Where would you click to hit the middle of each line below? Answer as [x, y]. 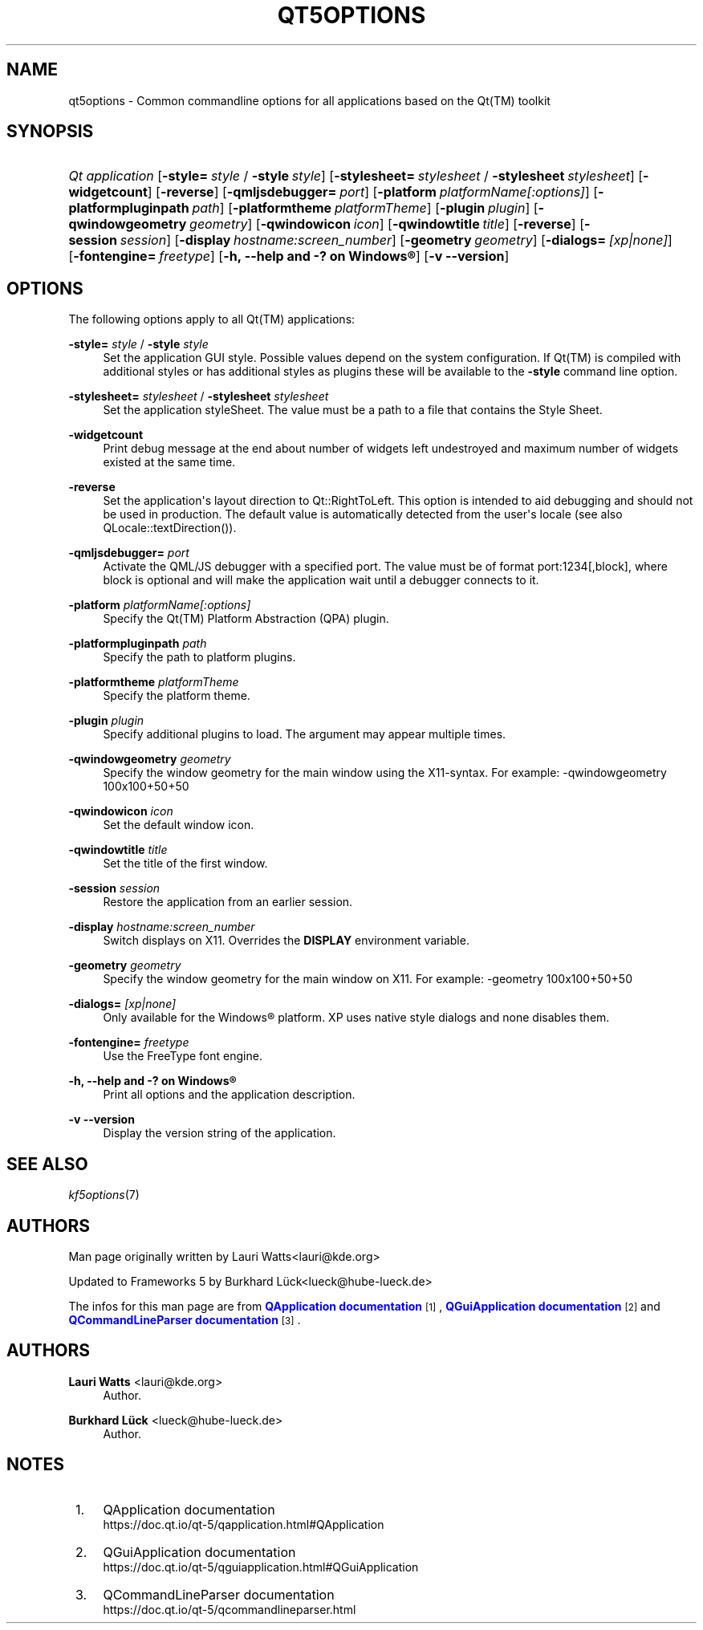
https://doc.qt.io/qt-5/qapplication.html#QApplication [244, 1524]
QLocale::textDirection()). [170, 528]
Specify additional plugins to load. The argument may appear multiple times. [305, 734]
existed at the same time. [169, 462]
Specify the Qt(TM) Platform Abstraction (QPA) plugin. [246, 619]
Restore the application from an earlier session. [228, 902]
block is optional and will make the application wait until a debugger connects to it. [321, 580]
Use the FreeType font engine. [183, 1056]
